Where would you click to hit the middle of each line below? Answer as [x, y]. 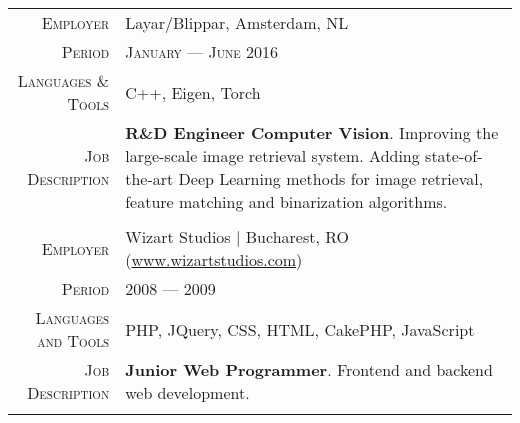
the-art [149, 178]
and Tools [73, 340]
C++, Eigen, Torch [193, 92]
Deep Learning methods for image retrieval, [331, 178]
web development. [187, 392]
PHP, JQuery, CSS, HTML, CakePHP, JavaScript [300, 329]
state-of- [454, 155]
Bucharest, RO [297, 236]
